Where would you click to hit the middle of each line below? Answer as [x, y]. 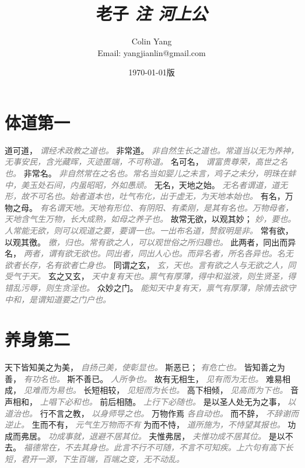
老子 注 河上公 [152, 13]
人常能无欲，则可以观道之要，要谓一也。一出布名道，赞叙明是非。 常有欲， [149, 230]
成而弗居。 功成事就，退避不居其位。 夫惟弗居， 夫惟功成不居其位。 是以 [145, 436]
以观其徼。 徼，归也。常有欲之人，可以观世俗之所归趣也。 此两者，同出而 [146, 242]
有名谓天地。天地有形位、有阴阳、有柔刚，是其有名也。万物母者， [166, 207]
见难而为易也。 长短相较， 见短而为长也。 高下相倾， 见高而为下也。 [156, 390]
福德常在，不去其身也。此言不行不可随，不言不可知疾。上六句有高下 [154, 447]
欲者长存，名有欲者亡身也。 [58, 264]
